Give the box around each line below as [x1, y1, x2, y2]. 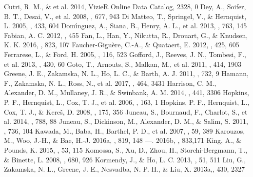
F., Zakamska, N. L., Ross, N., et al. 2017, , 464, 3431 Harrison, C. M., [4, 78, 216, 88]
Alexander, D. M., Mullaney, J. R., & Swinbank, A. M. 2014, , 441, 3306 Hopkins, [4, 87, 249, 98]
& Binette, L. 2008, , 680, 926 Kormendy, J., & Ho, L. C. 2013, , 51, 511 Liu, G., [4, 154, 246, 164]
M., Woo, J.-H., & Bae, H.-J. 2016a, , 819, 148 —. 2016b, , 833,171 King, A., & [4, 135, 242, 145]
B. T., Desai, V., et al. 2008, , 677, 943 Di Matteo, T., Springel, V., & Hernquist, [4, 11, 247, 21]
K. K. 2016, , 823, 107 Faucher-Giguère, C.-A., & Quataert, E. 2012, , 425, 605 [4, 39, 239, 50]
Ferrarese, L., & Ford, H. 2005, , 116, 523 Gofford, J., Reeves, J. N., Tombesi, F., [4, 49, 246, 59]
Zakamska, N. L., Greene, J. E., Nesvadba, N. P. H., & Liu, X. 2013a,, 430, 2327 [4, 164, 245, 174]
